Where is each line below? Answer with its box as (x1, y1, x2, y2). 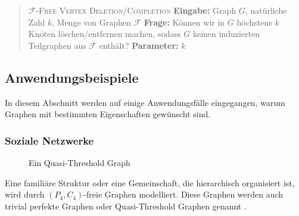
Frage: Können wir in (144, 15, 225, 28)
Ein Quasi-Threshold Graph (29, 156, 130, 168)
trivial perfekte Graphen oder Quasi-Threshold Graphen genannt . (5, 199, 247, 212)
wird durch (5, 188, 45, 201)
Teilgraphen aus (28, 39, 86, 51)
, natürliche (245, 4, 287, 16)
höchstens (236, 15, 272, 28)
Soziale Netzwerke (5, 133, 94, 148)
